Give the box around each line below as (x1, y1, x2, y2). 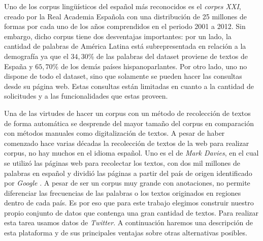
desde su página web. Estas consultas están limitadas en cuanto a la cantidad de (4, 80, 254, 91)
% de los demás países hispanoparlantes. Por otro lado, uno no (52, 61, 247, 71)
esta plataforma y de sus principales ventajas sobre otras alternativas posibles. (4, 227, 247, 238)
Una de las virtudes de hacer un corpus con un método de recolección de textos (4, 107, 251, 118)
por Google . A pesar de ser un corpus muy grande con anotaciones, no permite (4, 177, 250, 188)
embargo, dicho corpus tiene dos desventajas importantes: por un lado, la (4, 31, 232, 41)
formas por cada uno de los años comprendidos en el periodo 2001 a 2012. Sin (4, 21, 246, 32)
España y (4, 61, 33, 71)
